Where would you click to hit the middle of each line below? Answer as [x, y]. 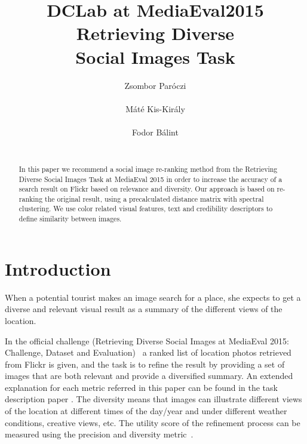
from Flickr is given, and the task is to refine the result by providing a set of [145, 364]
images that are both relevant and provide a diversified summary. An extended [149, 376]
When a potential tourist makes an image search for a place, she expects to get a [153, 297]
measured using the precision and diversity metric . [99, 434]
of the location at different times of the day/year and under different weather [146, 411]
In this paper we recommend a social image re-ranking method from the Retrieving [148, 169]
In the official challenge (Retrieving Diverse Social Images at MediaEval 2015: [147, 340]
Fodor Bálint [155, 132]
